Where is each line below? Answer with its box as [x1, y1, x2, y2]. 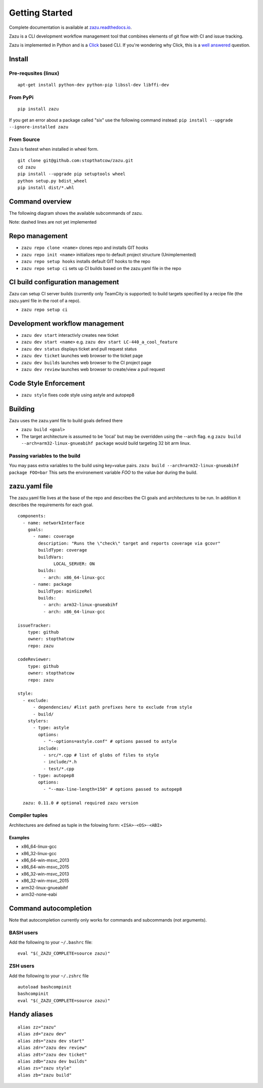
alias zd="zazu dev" [18, 1031, 67, 1037]
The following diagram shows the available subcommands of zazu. [9, 210, 143, 216]
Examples [9, 835, 30, 841]
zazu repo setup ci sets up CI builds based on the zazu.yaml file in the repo [21, 265, 182, 271]
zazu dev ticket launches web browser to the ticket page [21, 353, 143, 359]
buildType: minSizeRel [38, 588, 93, 594]
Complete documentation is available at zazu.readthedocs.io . [9, 24, 132, 30]
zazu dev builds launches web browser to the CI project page [21, 359, 151, 366]
